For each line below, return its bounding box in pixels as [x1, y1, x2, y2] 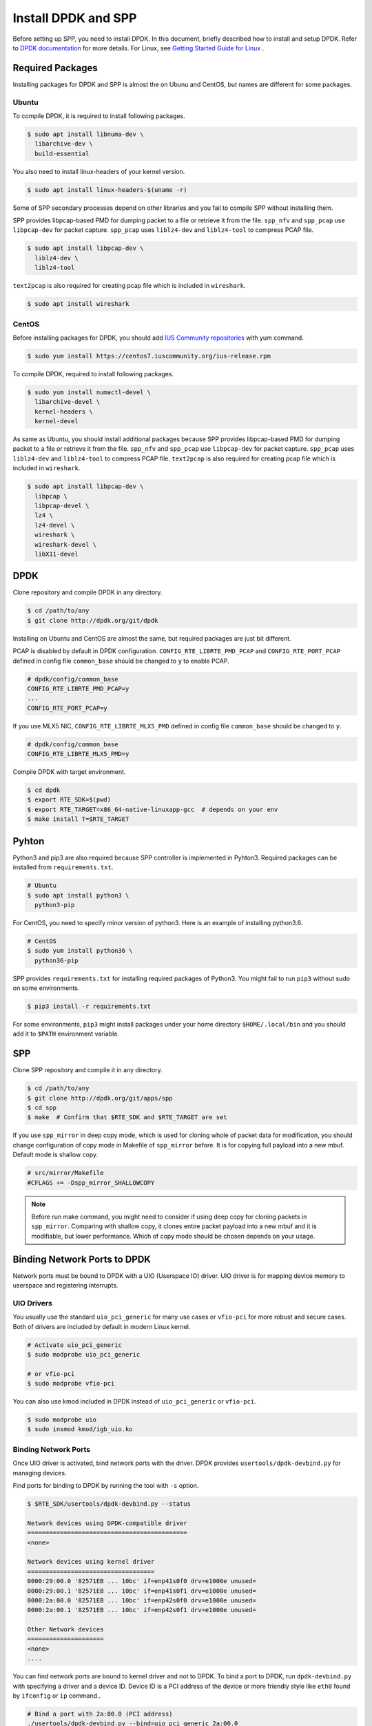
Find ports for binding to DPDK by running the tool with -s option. [12, 1482, 199, 1489]
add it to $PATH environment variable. [12, 1029, 120, 1038]
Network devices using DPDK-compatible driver [27, 1519, 187, 1527]
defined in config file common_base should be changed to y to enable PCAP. [12, 657, 230, 665]
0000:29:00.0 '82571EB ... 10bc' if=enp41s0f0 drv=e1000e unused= [27, 1578, 256, 1585]
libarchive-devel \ [34, 398, 101, 406]
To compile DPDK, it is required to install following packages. [12, 111, 185, 120]
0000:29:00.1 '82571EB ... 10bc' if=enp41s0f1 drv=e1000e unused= [27, 1587, 256, 1595]
